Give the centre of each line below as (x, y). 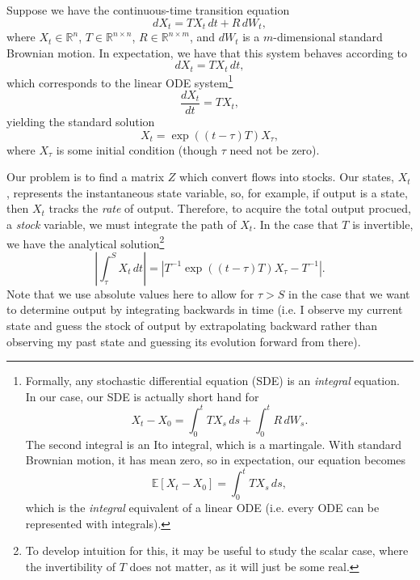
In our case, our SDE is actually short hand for (142, 396)
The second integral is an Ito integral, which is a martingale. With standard (213, 444)
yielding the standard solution (81, 121)
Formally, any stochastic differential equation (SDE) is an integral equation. (212, 381)
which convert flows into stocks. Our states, (286, 177)
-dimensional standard (328, 37)
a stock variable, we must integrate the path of (122, 224)
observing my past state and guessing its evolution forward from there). (184, 341)
